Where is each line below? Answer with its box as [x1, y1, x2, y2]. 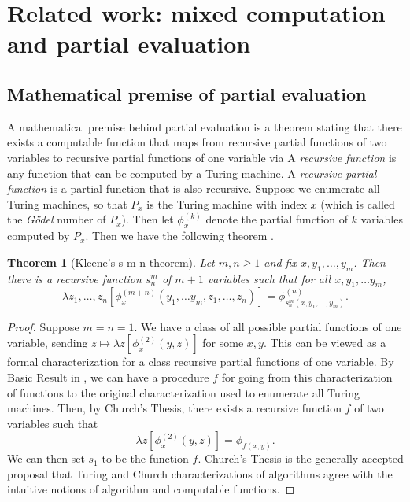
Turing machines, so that [7, 195, 127, 212]
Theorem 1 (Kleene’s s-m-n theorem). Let [7, 253, 215, 270]
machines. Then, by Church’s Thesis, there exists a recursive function [7, 400, 342, 416]
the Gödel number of [7, 211, 106, 227]
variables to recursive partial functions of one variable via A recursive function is [7, 149, 397, 165]
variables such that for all [207, 270, 331, 286]
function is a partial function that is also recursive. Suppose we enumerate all [7, 180, 380, 197]
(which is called [320, 195, 395, 212]
